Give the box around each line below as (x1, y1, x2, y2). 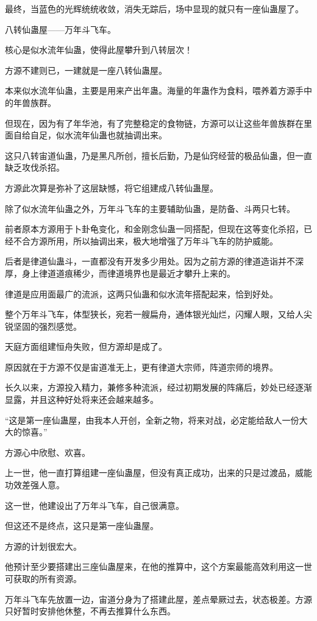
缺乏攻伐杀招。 (5, 161, 65, 174)
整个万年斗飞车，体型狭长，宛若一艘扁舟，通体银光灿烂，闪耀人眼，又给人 (5, 308, 304, 321)
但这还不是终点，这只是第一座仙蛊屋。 (5, 519, 158, 532)
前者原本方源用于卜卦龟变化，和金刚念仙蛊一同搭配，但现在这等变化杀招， (5, 222, 304, 235)
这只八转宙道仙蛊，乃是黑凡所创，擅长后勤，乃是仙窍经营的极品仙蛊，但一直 (5, 149, 312, 161)
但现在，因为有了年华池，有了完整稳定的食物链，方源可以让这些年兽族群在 (5, 116, 304, 129)
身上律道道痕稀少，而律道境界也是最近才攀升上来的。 (21, 266, 235, 279)
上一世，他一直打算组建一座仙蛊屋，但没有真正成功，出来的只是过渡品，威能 (5, 466, 312, 479)
